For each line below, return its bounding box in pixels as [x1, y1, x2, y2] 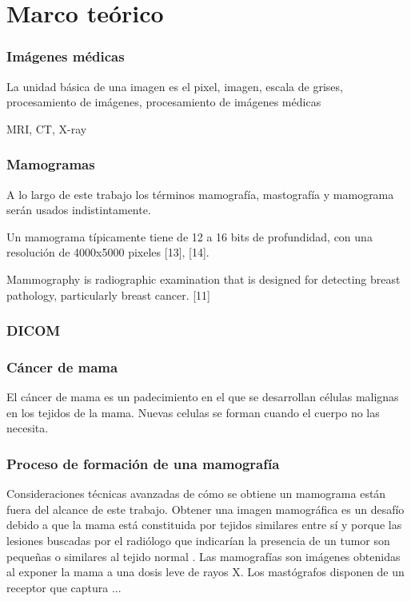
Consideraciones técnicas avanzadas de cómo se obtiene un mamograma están [6, 485, 386, 502]
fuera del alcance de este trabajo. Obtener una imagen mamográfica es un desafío [6, 500, 405, 517]
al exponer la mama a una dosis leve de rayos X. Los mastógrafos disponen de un [6, 563, 405, 580]
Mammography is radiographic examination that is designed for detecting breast [6, 270, 401, 287]
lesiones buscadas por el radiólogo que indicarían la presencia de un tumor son [6, 532, 390, 548]
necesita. [6, 420, 49, 436]
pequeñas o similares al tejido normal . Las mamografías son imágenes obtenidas [6, 547, 401, 564]
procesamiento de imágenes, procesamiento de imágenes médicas [6, 94, 321, 110]
